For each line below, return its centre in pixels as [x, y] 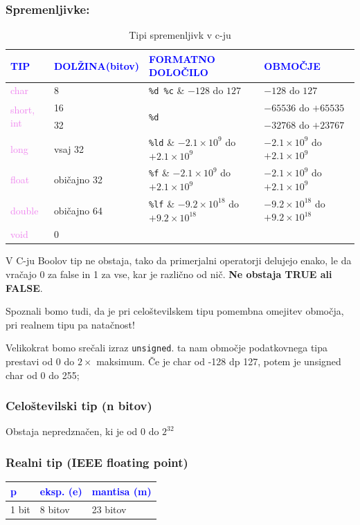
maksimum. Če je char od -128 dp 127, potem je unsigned [219, 361]
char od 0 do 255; [43, 375]
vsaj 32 [69, 148]
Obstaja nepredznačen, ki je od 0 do [82, 431]
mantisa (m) [121, 491]
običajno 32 [78, 179]
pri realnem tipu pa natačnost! [70, 324]
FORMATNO [182, 58]
